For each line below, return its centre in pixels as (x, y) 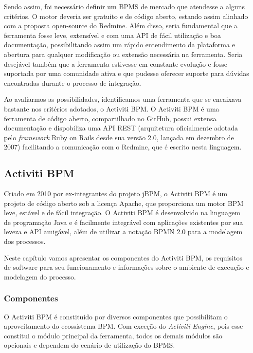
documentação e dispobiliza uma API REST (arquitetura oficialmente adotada (121, 128)
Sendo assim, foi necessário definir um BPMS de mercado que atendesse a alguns (124, 6)
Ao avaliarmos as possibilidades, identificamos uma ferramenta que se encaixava (123, 99)
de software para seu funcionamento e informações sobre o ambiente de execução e (126, 267)
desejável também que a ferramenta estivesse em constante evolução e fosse (116, 64)
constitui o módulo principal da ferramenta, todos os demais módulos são (113, 335)
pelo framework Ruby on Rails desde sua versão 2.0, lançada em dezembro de (119, 137)
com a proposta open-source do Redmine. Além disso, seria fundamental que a (121, 26)
